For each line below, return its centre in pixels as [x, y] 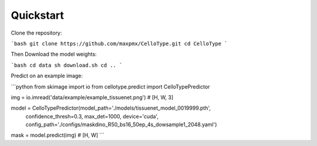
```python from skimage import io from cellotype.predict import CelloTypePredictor [110, 86]
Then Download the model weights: [54, 54]
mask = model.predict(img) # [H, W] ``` [58, 135]
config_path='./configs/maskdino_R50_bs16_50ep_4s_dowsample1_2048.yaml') [121, 125]
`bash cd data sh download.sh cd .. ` [67, 65]
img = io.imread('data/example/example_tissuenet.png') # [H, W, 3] [92, 97]
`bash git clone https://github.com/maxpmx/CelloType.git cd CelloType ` [119, 43]
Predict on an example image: [47, 76]
